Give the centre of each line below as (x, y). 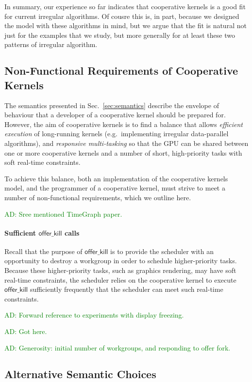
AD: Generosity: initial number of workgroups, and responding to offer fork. (118, 347)
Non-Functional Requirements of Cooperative (121, 71)
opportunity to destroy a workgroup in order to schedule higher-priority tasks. (121, 261)
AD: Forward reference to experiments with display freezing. (94, 315)
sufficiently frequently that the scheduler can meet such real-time (126, 289)
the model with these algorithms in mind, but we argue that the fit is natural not (126, 25)
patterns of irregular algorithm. (51, 44)
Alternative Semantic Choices (80, 374)
